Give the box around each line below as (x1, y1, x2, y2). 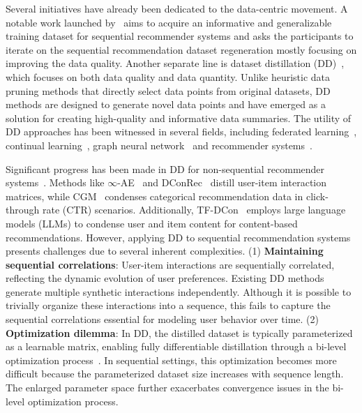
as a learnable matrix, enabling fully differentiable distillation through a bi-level (6, 339, 347, 354)
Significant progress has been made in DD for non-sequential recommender (6, 161, 325, 176)
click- (306, 188, 329, 203)
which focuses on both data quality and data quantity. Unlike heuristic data (6, 69, 331, 84)
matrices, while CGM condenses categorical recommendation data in (6, 188, 303, 203)
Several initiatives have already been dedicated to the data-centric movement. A (6, 1, 348, 15)
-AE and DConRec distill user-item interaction (117, 175, 327, 190)
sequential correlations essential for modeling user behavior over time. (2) (6, 312, 319, 326)
